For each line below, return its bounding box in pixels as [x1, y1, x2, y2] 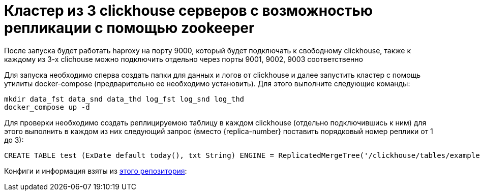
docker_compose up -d [4, 103, 90, 111]
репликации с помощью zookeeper [4, 19, 255, 37]
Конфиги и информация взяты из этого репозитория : [4, 166, 187, 175]
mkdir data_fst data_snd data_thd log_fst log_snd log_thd [4, 94, 245, 103]
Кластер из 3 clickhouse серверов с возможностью [4, 2, 373, 19]
